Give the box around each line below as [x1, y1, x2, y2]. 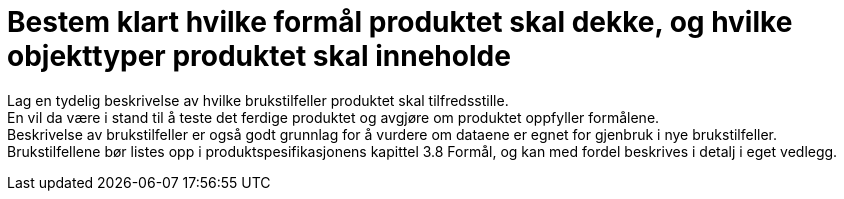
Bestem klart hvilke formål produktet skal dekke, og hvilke [7, 5, 793, 39]
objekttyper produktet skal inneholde [7, 39, 511, 73]
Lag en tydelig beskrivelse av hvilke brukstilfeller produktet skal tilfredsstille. [7, 91, 509, 109]
